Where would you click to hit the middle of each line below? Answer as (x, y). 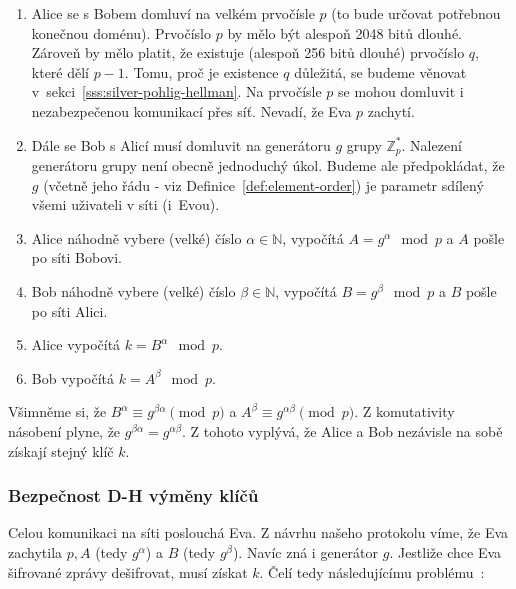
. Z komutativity (404, 411)
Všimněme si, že (57, 411)
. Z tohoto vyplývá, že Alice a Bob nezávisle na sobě (342, 430)
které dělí (60, 71)
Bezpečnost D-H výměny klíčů (133, 495)
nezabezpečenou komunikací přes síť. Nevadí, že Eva (191, 110)
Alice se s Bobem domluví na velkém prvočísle (173, 13)
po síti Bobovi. (76, 257)
